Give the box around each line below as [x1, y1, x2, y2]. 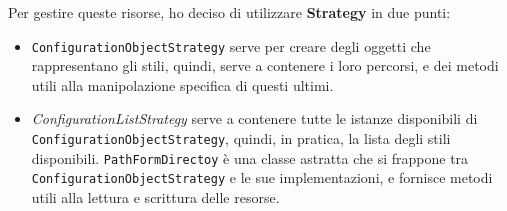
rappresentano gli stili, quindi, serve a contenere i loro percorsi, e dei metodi [31, 55, 499, 76]
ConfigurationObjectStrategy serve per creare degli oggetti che [31, 35, 431, 56]
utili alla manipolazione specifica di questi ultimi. [31, 74, 334, 95]
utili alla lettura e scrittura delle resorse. [31, 187, 280, 207]
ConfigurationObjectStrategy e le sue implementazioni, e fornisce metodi [31, 167, 493, 188]
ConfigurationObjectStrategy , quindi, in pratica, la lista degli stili [31, 128, 451, 149]
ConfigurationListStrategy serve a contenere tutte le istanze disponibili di [31, 108, 478, 129]
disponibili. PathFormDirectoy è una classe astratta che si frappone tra [31, 147, 469, 168]
